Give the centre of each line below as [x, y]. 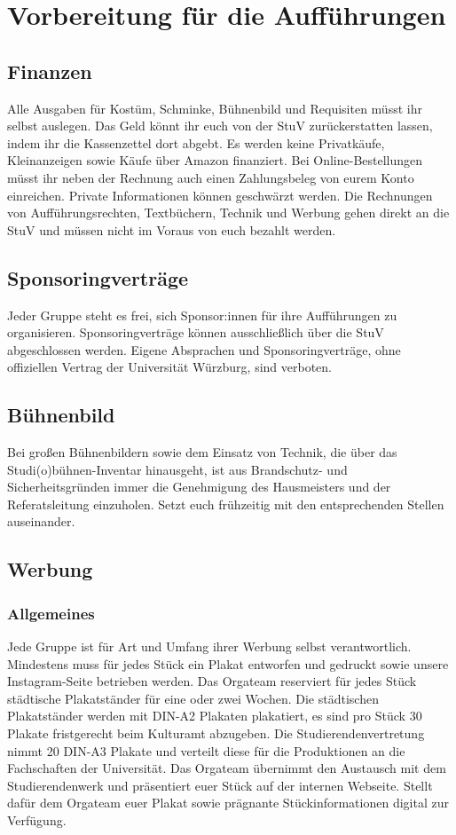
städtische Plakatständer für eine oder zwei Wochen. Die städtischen [193, 698]
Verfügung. [37, 820]
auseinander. [41, 521]
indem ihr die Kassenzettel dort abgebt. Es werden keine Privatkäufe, [196, 142]
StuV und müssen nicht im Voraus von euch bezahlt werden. [172, 229]
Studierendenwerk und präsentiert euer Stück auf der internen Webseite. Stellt [220, 785]
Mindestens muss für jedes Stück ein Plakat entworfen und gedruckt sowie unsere [228, 663]
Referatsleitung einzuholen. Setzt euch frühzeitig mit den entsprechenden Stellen [226, 504]
